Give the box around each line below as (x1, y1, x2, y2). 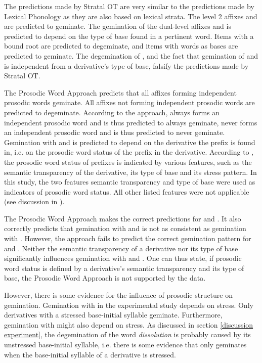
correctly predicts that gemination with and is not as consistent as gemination (4, 223, 246, 234)
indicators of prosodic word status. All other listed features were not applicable (4, 186, 249, 197)
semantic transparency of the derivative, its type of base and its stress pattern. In (4, 166, 257, 177)
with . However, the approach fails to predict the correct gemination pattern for (4, 233, 251, 244)
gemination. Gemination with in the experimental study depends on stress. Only (4, 299, 253, 310)
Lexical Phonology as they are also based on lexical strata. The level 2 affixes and (4, 11, 257, 21)
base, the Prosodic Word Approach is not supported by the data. (4, 273, 206, 283)
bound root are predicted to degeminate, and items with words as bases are (4, 40, 238, 51)
